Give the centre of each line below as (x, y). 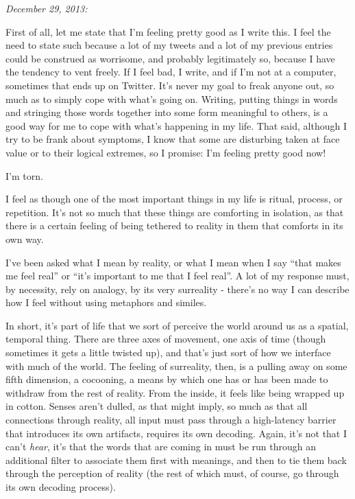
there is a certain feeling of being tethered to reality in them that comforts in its (174, 225)
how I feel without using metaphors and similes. (106, 302)
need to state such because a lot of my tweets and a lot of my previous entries (169, 45)
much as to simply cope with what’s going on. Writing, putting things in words (172, 98)
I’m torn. (24, 175)
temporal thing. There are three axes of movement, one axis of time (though (166, 339)
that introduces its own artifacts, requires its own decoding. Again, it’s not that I (176, 433)
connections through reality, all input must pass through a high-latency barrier (171, 420)
